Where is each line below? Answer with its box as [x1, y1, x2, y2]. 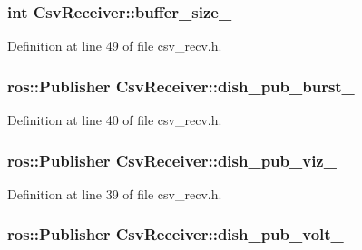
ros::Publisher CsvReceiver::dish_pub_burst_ [7, 74, 355, 97]
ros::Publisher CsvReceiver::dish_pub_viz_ [7, 149, 337, 171]
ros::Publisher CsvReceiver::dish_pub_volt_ [7, 223, 344, 245]
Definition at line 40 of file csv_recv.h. [7, 111, 222, 130]
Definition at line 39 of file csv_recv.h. [7, 184, 222, 203]
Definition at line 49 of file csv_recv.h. [7, 36, 222, 55]
